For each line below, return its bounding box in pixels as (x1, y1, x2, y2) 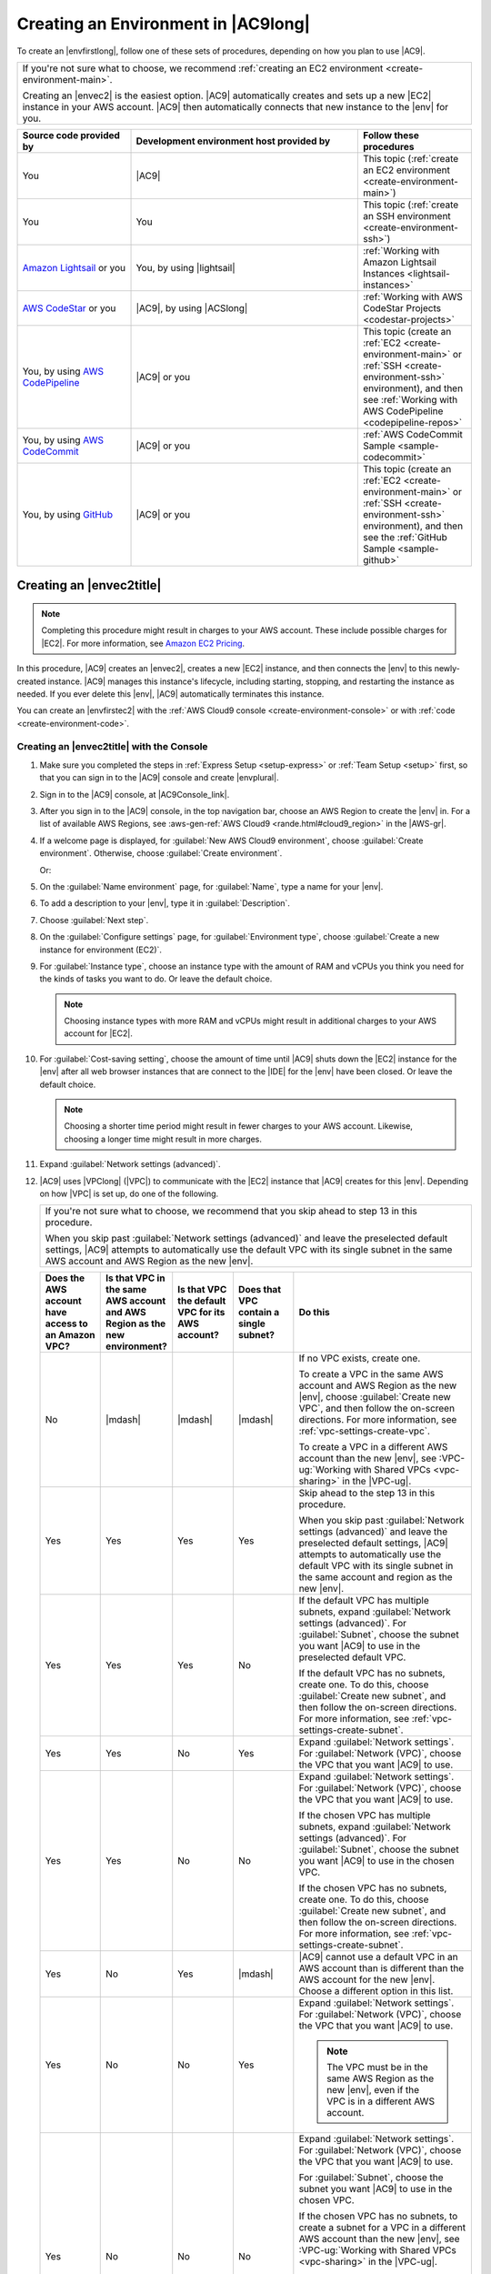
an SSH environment (362, 209, 452, 222)
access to (45, 1317, 88, 1330)
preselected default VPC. (298, 1651, 406, 1664)
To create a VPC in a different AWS (298, 1441, 448, 1454)
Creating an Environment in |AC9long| (16, 14, 311, 34)
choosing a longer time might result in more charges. (64, 1133, 263, 1144)
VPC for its (177, 1306, 225, 1319)
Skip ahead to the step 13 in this (298, 1487, 436, 1500)
